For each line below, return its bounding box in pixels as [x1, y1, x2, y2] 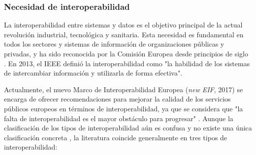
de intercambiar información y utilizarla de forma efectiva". [4, 68, 183, 78]
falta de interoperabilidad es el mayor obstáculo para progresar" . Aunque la [4, 113, 233, 123]
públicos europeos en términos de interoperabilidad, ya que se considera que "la [4, 103, 243, 113]
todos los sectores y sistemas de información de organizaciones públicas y [4, 39, 224, 49]
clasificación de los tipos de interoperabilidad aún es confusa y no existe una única [4, 123, 252, 133]
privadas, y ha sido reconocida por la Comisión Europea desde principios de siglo [4, 49, 248, 58]
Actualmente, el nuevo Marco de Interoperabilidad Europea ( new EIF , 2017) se [4, 84, 243, 94]
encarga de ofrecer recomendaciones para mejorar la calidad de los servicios [4, 94, 231, 104]
